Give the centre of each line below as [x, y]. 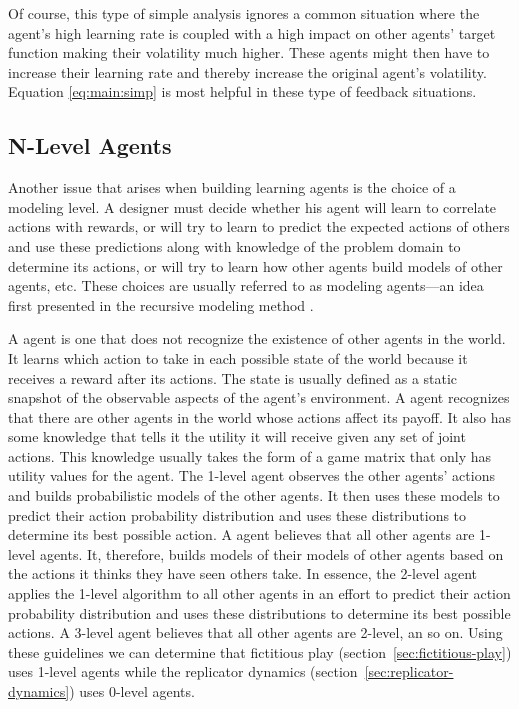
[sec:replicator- [409, 671]
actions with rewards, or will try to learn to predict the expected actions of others [259, 226]
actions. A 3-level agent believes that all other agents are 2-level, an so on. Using [255, 632]
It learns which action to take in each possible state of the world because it [238, 357]
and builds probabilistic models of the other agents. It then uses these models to [254, 495]
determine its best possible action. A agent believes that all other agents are [241, 534]
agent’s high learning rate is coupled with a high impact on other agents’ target [252, 32]
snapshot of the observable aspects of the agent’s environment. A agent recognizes [259, 397]
